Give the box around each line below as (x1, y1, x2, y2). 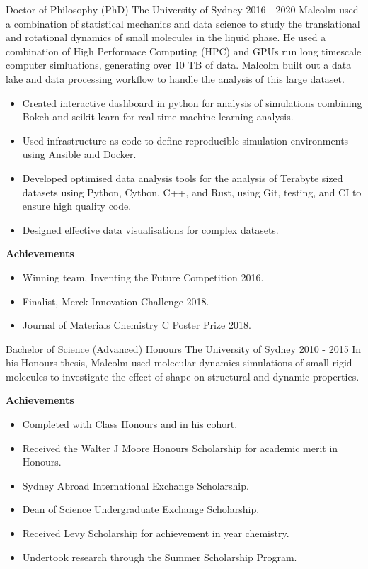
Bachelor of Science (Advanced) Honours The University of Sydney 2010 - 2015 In (6, 341, 362, 356)
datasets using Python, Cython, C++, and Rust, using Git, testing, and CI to (22, 184, 362, 199)
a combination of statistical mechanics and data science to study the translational (6, 16, 360, 30)
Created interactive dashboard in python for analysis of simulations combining (22, 95, 362, 110)
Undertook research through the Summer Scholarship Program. (22, 549, 297, 564)
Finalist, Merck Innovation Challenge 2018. (22, 293, 209, 308)
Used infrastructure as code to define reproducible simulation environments (22, 133, 349, 147)
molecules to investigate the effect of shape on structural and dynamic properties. (6, 368, 360, 383)
